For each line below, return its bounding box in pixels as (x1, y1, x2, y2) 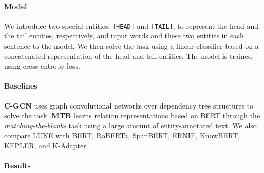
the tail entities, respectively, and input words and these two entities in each (4, 30, 244, 41)
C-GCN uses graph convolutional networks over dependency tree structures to (4, 100, 254, 111)
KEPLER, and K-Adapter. (4, 140, 88, 150)
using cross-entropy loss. (4, 60, 80, 71)
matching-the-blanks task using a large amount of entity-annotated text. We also (4, 120, 257, 131)
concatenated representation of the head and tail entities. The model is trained (4, 50, 252, 61)
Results (4, 160, 31, 171)
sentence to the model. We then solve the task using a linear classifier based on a (4, 40, 259, 51)
